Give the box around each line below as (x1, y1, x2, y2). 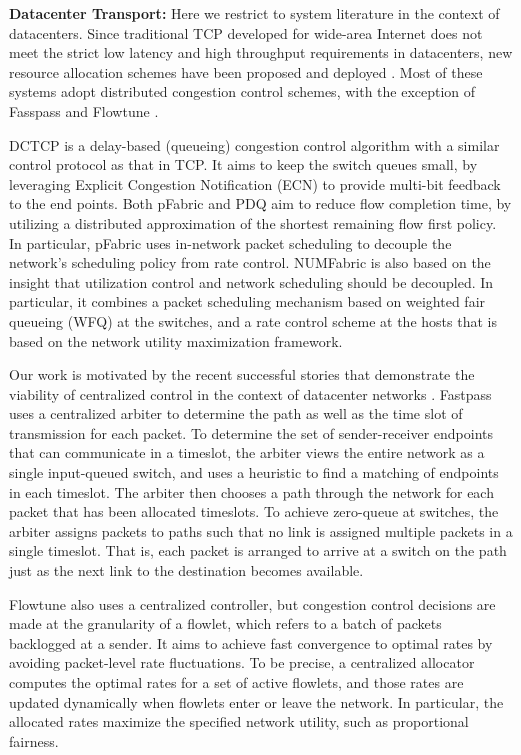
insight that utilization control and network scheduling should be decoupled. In (9, 271, 494, 292)
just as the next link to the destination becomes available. (9, 560, 364, 581)
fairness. (9, 730, 59, 751)
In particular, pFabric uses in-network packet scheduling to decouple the (9, 232, 452, 253)
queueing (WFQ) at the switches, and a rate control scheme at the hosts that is (9, 310, 497, 331)
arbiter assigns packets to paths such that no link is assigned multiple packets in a (9, 520, 513, 541)
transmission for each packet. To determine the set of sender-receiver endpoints (9, 422, 494, 443)
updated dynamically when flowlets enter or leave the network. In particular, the (9, 691, 504, 712)
